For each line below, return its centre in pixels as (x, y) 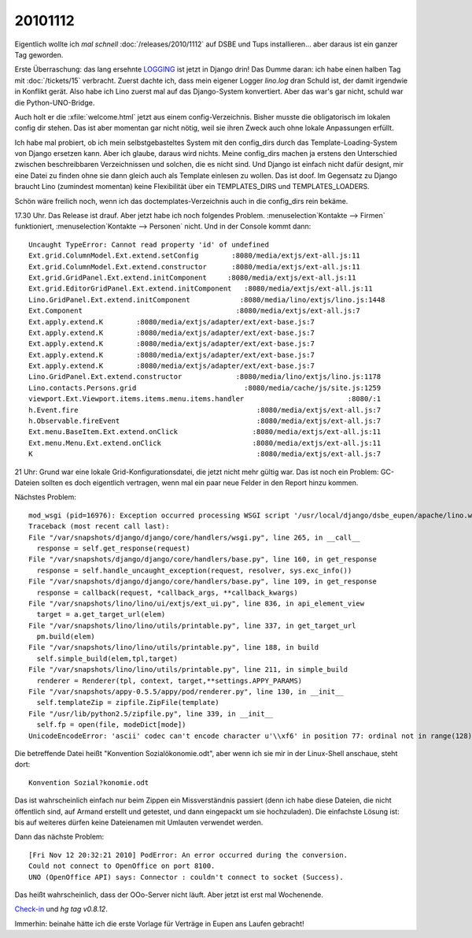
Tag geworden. (39, 54)
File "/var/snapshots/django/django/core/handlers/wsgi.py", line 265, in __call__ (195, 537)
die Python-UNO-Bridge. (55, 102)
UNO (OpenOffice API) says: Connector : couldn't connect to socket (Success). (186, 877)
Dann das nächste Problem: (59, 837)
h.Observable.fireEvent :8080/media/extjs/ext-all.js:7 (205, 421)
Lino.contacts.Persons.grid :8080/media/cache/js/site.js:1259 (205, 387)
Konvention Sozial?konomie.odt (89, 782)
